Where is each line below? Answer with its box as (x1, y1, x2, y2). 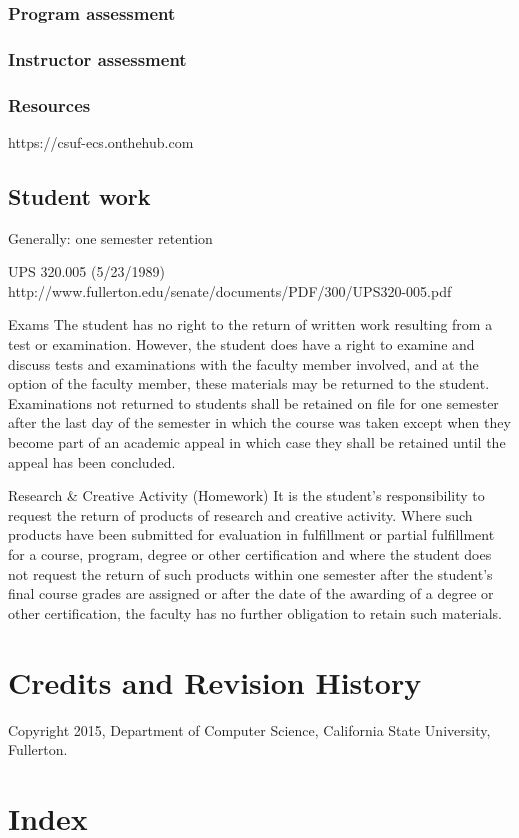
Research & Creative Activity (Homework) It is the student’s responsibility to (8, 485, 485, 506)
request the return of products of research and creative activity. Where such (8, 504, 473, 525)
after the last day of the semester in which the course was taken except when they (8, 412, 511, 433)
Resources (8, 92, 91, 117)
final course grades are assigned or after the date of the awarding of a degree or (8, 583, 494, 604)
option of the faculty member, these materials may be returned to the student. (8, 373, 490, 394)
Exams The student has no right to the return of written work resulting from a (8, 314, 493, 335)
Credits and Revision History (8, 661, 422, 702)
